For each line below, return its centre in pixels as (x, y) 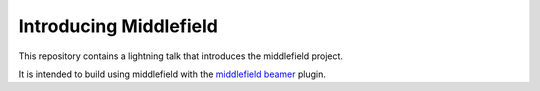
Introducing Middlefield (118, 26)
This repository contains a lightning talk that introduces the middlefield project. (181, 56)
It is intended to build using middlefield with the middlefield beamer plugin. (172, 74)
